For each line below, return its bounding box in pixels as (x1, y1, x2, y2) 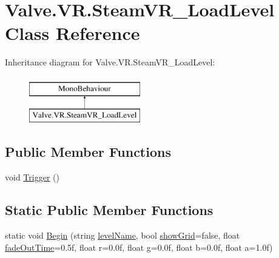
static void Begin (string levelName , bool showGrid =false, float (5, 229, 240, 242)
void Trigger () (5, 171, 59, 184)
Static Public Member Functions (5, 200, 213, 219)
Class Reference (5, 21, 140, 45)
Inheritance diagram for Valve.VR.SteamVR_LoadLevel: (5, 56, 215, 68)
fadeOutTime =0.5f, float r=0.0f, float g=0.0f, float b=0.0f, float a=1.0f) (5, 240, 273, 253)
